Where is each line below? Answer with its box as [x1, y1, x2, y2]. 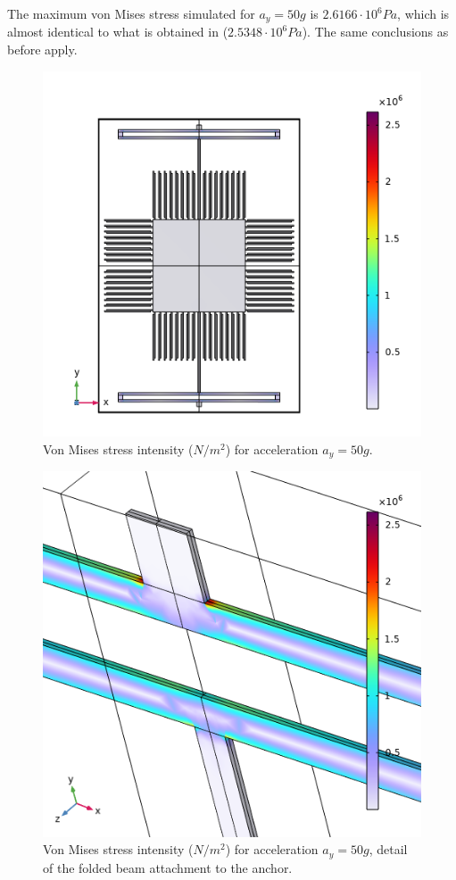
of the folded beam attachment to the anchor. [43, 858, 293, 876]
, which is [397, 4, 450, 22]
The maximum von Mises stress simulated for [7, 4, 255, 22]
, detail [369, 840, 408, 859]
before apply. [7, 40, 78, 59]
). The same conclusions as [302, 22, 449, 41]
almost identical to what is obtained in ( [7, 22, 228, 41]
